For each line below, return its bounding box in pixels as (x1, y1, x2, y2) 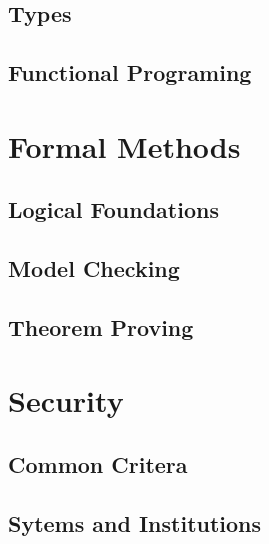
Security (8, 380, 124, 421)
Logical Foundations (8, 194, 219, 225)
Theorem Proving (8, 311, 194, 342)
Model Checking (8, 253, 180, 284)
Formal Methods (8, 125, 241, 166)
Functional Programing (8, 57, 252, 88)
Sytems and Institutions (8, 507, 262, 538)
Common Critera (8, 449, 188, 480)
